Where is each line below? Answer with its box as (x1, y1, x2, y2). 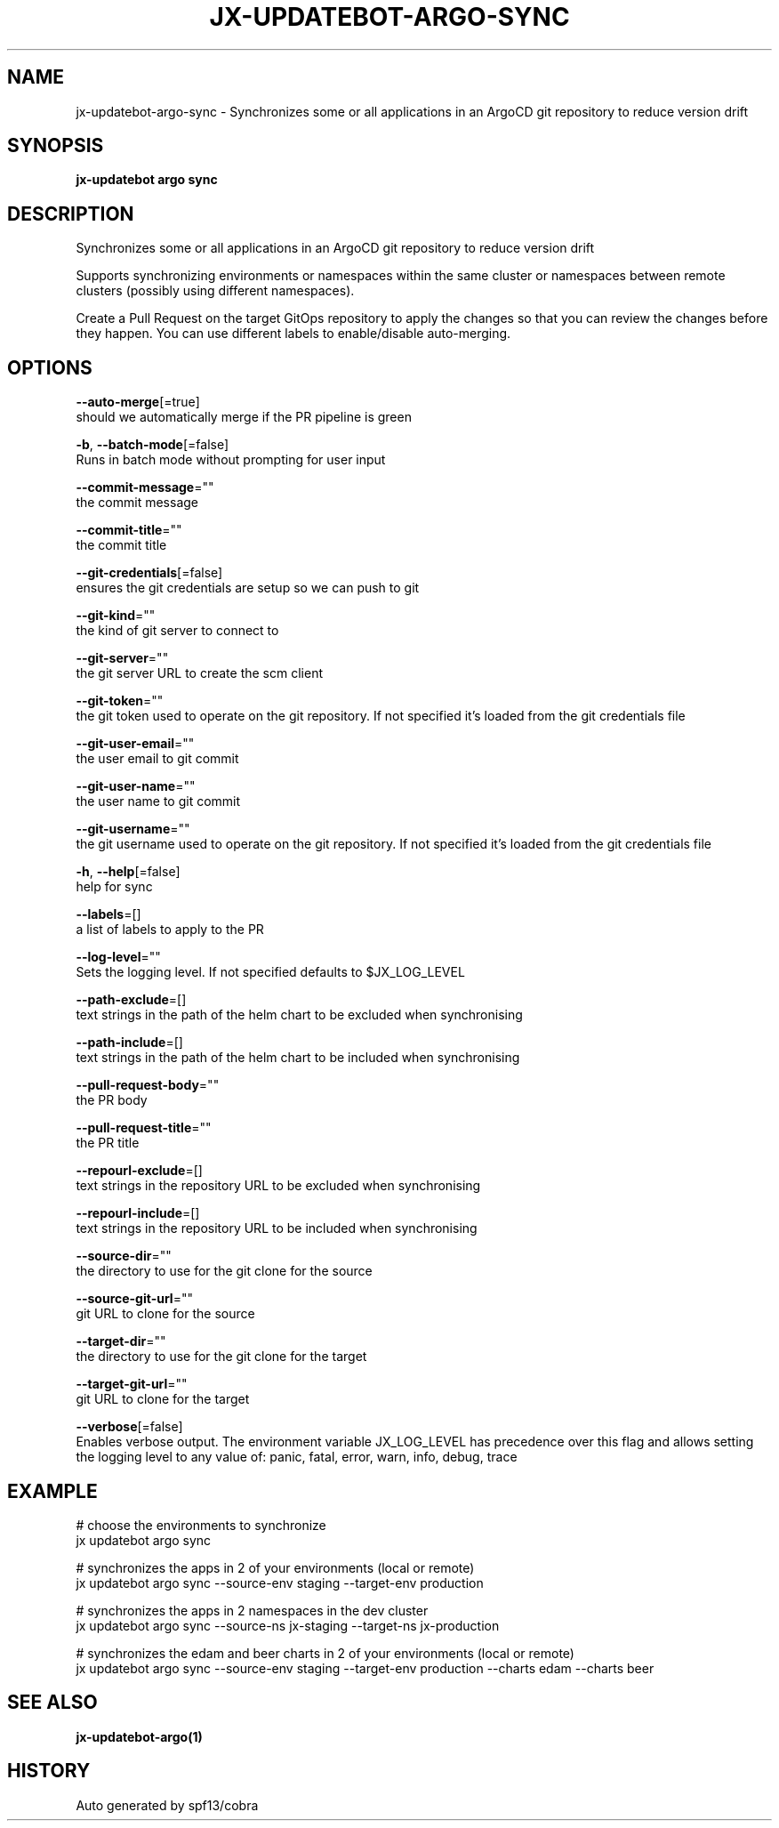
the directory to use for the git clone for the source (76, 1263, 373, 1279)
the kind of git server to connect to (76, 623, 279, 639)
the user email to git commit (76, 751, 239, 767)
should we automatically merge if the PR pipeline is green (76, 409, 412, 425)
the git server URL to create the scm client (76, 665, 323, 681)
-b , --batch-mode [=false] (76, 437, 229, 453)
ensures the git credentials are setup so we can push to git (76, 580, 420, 596)
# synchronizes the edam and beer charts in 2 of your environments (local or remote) (76, 1645, 574, 1661)
